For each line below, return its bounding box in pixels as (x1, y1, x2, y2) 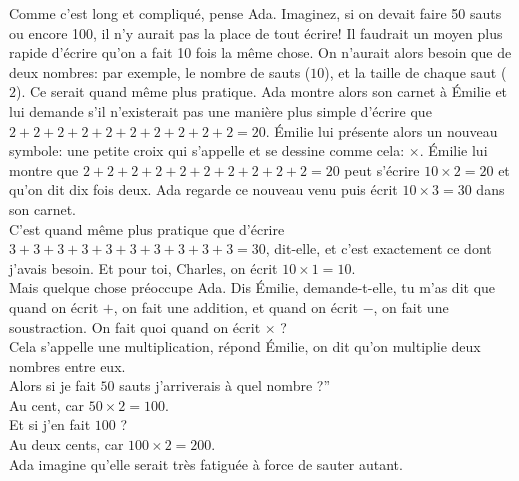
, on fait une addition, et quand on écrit (113, 296, 358, 317)
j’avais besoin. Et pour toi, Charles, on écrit (9, 257, 278, 278)
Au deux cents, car (9, 434, 124, 455)
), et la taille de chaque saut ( (324, 61, 507, 82)
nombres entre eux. (9, 355, 126, 376)
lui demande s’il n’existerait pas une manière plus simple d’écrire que (9, 100, 432, 121)
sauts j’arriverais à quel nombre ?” (119, 375, 331, 396)
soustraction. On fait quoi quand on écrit (9, 316, 261, 337)
